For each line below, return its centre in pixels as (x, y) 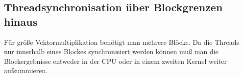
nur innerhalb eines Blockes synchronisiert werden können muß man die (111, 51)
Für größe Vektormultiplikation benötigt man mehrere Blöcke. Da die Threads (122, 42)
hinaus (21, 21)
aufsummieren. (26, 70)
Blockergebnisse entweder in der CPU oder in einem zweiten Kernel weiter (115, 61)
